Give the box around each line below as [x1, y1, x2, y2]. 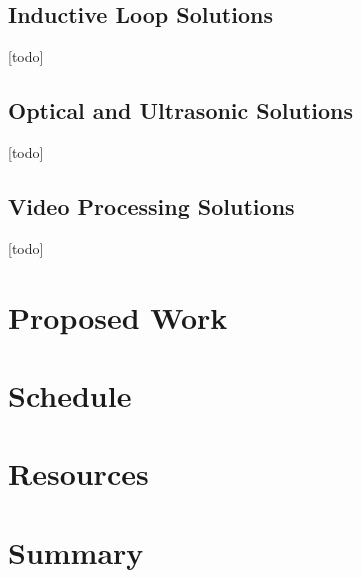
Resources [8, 453, 149, 494]
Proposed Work [8, 296, 228, 337]
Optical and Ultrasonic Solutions [8, 95, 354, 126]
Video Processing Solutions [8, 190, 295, 221]
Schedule [8, 374, 132, 415]
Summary [8, 531, 144, 572]
